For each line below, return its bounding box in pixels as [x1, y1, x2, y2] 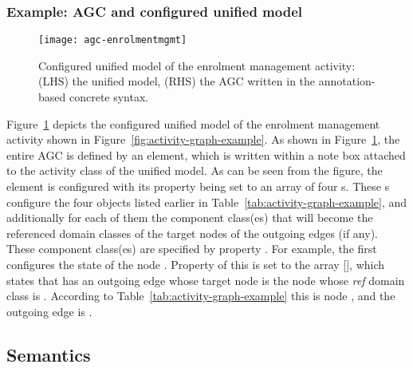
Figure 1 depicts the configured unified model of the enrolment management [6, 115, 380, 132]
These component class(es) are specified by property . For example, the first [6, 240, 377, 257]
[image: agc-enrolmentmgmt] [38, 34, 187, 46]
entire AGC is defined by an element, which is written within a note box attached [6, 146, 406, 163]
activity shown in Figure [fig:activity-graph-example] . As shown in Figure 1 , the [6, 131, 400, 148]
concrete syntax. [69, 89, 149, 105]
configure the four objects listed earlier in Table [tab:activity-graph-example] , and [6, 193, 407, 210]
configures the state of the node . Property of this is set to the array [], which [6, 256, 385, 272]
